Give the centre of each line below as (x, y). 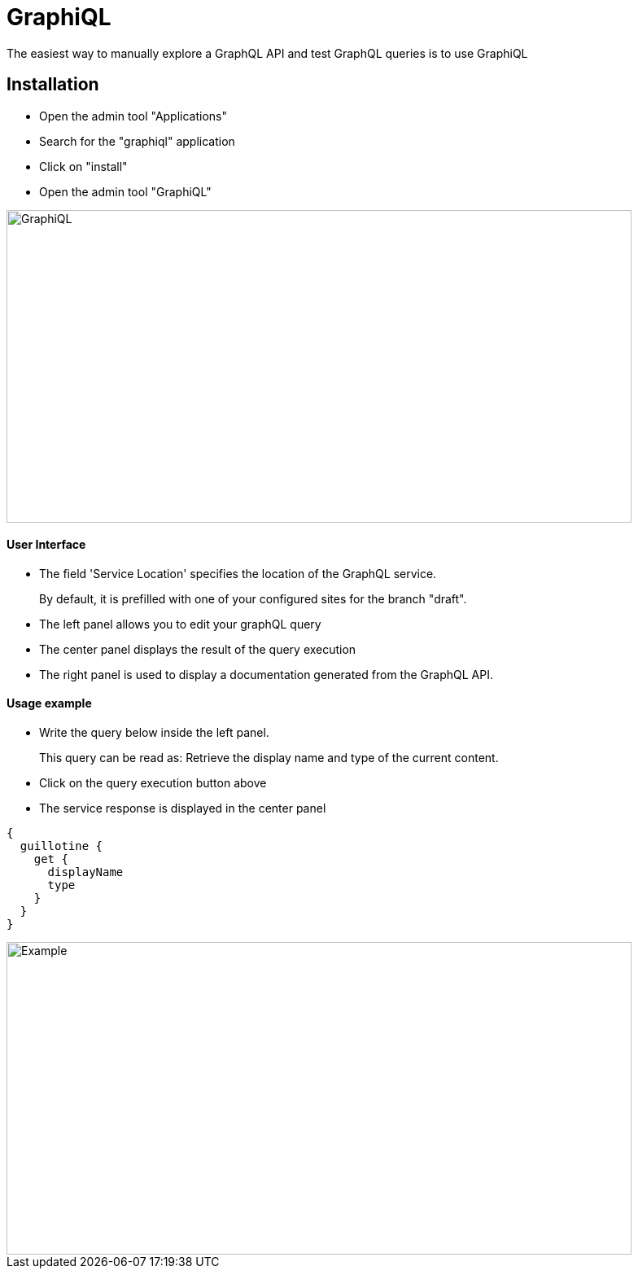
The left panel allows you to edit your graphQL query (180, 624)
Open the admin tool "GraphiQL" (125, 191)
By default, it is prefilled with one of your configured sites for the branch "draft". (253, 598)
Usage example (49, 703)
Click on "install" (83, 166)
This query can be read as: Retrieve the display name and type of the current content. (269, 758)
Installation (53, 85)
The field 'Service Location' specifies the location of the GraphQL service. (238, 573)
